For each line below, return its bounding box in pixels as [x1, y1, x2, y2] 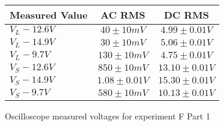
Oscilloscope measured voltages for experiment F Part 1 [5, 109, 210, 122]
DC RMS [163, 8, 209, 22]
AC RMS [100, 8, 145, 22]
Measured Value [10, 8, 88, 22]
